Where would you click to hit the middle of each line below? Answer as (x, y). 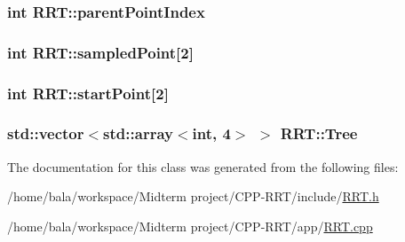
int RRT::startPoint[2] (88, 93)
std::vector (46, 133)
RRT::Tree (319, 133)
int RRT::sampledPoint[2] (100, 52)
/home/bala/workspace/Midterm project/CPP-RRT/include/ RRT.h (193, 196)
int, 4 (211, 133)
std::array (138, 133)
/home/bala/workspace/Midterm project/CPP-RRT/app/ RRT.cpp (190, 226)
